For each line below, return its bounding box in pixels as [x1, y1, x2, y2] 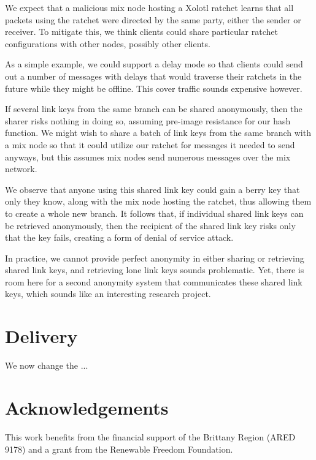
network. [5, 162, 37, 175]
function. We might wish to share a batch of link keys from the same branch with [5, 126, 311, 139]
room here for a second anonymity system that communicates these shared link [5, 275, 303, 288]
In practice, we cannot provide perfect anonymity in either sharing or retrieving [5, 251, 304, 264]
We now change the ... [5, 359, 88, 372]
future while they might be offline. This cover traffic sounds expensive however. [5, 81, 303, 94]
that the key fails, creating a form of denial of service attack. [5, 231, 234, 244]
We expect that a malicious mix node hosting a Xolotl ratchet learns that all [5, 1, 294, 13]
